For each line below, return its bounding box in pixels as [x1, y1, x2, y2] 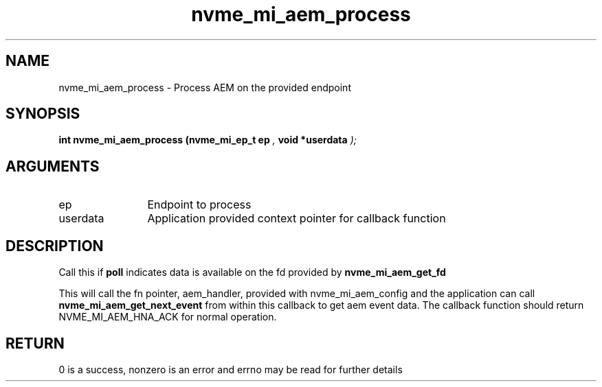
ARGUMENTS [5, 157, 100, 175]
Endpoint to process [147, 198, 252, 212]
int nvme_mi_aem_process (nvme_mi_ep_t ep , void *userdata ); [58, 134, 357, 146]
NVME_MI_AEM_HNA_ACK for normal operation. [58, 311, 277, 323]
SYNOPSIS [5, 105, 80, 123]
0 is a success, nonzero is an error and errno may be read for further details [58, 363, 403, 375]
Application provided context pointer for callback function [147, 211, 446, 226]
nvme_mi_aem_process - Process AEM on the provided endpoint [58, 81, 351, 93]
